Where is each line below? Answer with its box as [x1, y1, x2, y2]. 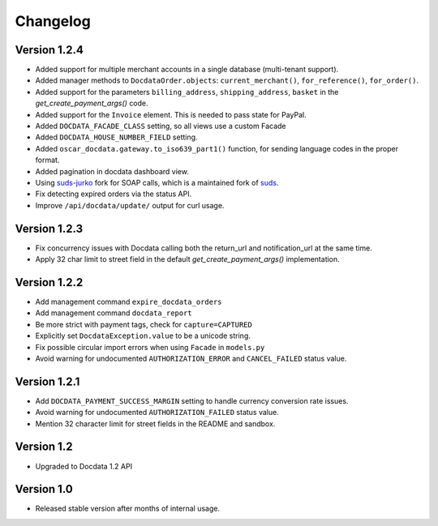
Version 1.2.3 [15, 221, 84, 235]
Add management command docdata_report [35, 308, 192, 318]
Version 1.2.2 [15, 276, 84, 289]
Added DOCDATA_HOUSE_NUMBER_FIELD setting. [35, 132, 198, 142]
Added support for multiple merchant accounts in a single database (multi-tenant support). [35, 65, 339, 75]
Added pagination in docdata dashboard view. [35, 166, 190, 176]
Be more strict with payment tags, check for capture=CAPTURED [35, 319, 253, 329]
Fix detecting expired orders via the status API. [35, 189, 192, 199]
